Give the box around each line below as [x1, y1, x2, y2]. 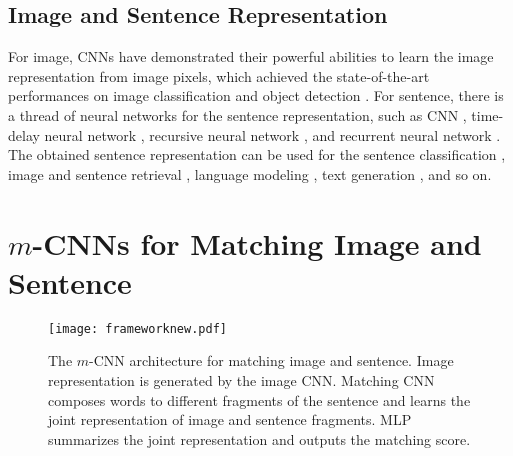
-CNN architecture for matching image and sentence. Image [89, 350, 454, 371]
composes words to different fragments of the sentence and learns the [48, 389, 471, 410]
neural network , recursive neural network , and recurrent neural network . [44, 124, 501, 145]
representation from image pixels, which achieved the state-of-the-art [8, 65, 430, 86]
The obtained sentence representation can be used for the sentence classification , [8, 144, 506, 165]
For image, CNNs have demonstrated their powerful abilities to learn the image [8, 46, 494, 67]
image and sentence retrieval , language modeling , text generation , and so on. [8, 163, 492, 184]
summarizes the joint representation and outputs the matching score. [48, 428, 471, 449]
